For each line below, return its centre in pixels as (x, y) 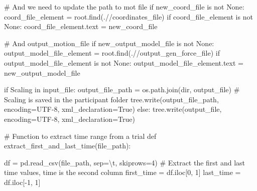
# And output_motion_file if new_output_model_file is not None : (109, 43)
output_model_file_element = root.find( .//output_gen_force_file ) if (112, 53)
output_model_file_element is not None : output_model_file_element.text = (124, 62)
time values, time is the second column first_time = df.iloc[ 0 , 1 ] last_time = (122, 172)
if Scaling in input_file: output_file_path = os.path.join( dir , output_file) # (122, 89)
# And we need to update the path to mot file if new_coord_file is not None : (124, 7)
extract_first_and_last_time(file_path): (68, 146)
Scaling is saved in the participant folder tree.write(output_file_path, (111, 99)
